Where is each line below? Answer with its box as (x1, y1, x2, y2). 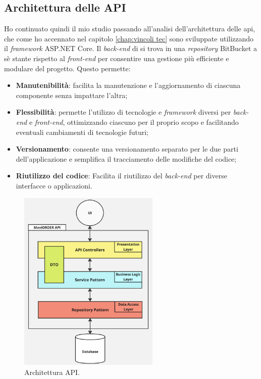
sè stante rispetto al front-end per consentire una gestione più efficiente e (4, 53, 229, 63)
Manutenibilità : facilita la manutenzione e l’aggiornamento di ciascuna (16, 80, 241, 90)
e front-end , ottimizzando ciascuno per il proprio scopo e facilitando (29, 116, 239, 127)
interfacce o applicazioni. (16, 180, 92, 191)
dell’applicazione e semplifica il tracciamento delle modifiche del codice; (16, 153, 237, 164)
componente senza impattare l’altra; (16, 89, 128, 100)
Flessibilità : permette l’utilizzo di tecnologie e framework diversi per (16, 107, 231, 117)
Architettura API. (24, 366, 80, 377)
